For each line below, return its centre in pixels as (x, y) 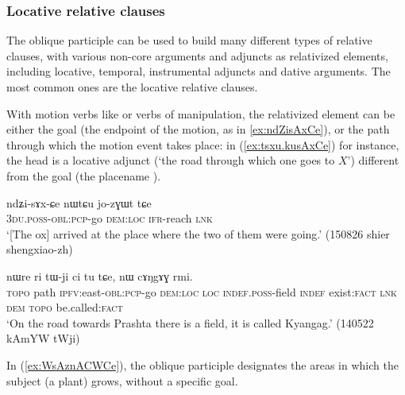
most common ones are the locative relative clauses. (132, 87)
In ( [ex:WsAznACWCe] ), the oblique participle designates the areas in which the (202, 364)
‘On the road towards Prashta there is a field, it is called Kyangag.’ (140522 (190, 322)
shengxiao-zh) (40, 249)
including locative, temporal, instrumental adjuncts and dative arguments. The (199, 71)
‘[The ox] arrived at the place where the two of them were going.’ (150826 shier (198, 233)
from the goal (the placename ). (84, 175)
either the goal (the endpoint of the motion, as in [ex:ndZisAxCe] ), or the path (198, 129)
